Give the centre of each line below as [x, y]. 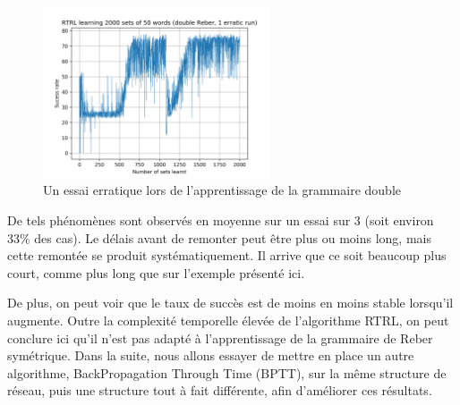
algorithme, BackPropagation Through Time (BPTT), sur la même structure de [227, 372]
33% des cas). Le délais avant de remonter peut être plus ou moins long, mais [219, 237]
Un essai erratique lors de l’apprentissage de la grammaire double [222, 190]
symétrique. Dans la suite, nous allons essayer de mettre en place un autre [211, 355]
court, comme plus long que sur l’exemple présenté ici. [156, 272]
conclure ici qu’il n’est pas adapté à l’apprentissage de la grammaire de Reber [220, 337]
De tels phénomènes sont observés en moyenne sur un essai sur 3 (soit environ [221, 219]
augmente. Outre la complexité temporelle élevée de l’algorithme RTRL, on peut [228, 320]
